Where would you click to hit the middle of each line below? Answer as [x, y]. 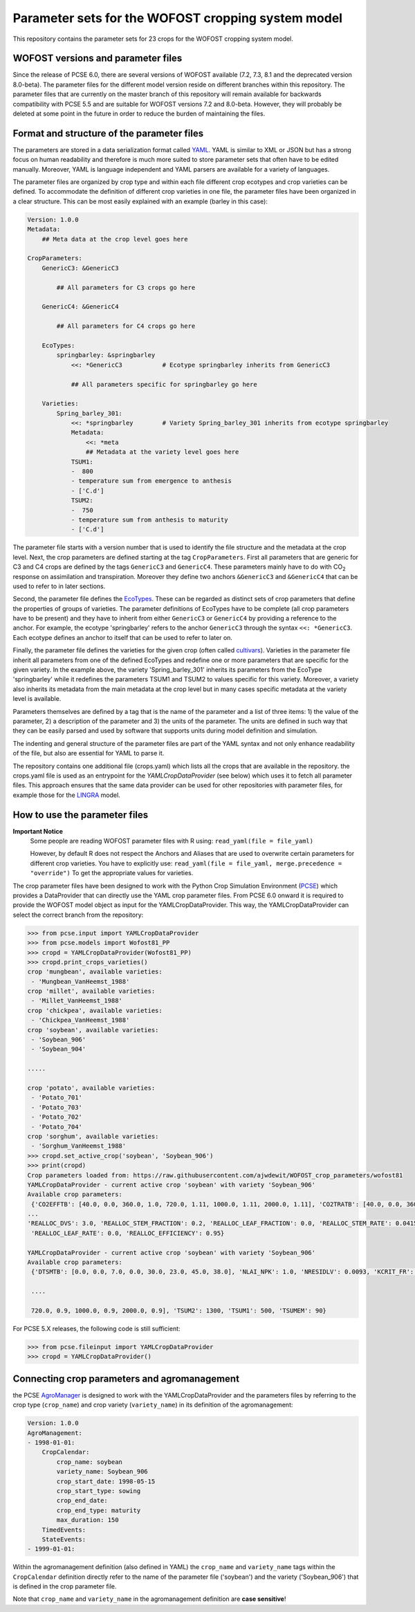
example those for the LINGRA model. [66, 795]
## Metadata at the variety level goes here [162, 452]
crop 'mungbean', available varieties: [95, 972]
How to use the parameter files [81, 815]
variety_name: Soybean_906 [102, 1472]
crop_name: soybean [89, 1462]
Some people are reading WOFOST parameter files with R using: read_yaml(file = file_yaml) [172, 841]
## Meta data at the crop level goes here [115, 239]
